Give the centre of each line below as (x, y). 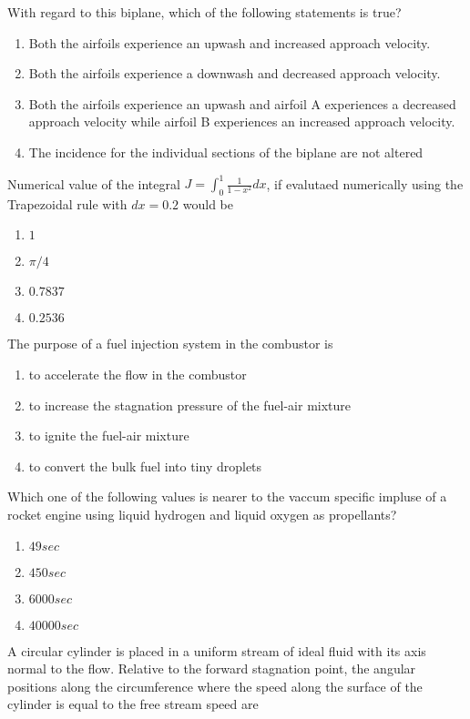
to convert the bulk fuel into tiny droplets (145, 466)
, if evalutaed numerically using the (365, 183)
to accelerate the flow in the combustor (138, 375)
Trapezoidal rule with (67, 203)
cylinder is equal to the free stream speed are (133, 704)
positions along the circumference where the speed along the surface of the (215, 686)
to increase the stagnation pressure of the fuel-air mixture (190, 405)
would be (208, 203)
